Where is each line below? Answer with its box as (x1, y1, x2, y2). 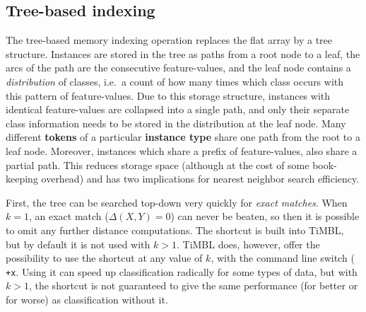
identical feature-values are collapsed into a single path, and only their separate (6, 102, 350, 117)
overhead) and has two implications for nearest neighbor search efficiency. (41, 171, 360, 186)
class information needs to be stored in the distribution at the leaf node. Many (6, 115, 346, 130)
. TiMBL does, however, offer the (176, 236, 320, 251)
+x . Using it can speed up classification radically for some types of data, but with (6, 264, 358, 279)
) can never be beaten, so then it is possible (170, 209, 360, 224)
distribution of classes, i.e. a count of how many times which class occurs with (6, 74, 344, 88)
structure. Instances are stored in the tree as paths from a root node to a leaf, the (6, 46, 360, 61)
